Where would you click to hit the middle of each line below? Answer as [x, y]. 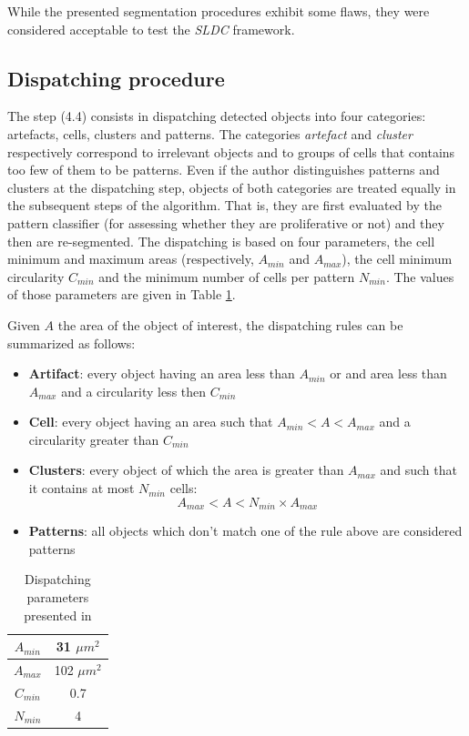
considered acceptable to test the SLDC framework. [151, 29]
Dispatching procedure [116, 78]
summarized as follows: [71, 343]
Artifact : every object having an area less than [162, 373]
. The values [420, 276]
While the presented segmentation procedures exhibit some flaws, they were [219, 11]
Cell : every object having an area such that [151, 422]
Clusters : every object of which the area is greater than [186, 470]
